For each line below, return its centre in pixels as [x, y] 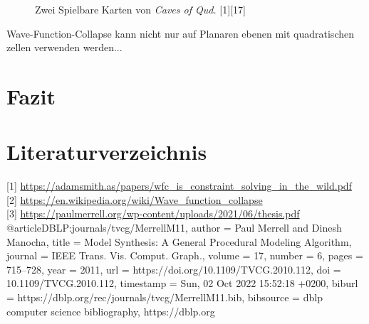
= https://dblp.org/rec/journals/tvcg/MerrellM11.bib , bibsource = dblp [165, 297]
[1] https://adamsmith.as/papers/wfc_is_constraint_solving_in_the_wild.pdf [179, 186]
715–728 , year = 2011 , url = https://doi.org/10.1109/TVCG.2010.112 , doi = [174, 269]
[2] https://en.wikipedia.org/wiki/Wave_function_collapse [135, 199]
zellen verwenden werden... [64, 47]
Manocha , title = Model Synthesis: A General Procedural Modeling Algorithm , [179, 241]
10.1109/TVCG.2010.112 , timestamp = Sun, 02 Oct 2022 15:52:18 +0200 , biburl [182, 283]
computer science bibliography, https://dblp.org [111, 311]
